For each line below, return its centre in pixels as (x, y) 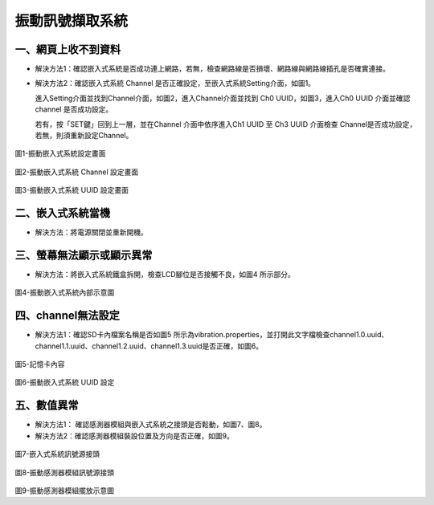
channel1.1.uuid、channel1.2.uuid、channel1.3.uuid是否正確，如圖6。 (149, 346)
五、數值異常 (47, 405)
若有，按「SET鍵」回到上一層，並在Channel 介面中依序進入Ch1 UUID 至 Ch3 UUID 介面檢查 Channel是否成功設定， (226, 124)
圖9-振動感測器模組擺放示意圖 (65, 491)
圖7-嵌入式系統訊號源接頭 (57, 454)
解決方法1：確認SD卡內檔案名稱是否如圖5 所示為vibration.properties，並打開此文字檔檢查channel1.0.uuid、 (212, 335)
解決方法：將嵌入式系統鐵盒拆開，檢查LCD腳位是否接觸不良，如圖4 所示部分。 (165, 274)
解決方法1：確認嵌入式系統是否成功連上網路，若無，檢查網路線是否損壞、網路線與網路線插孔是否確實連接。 (212, 69)
